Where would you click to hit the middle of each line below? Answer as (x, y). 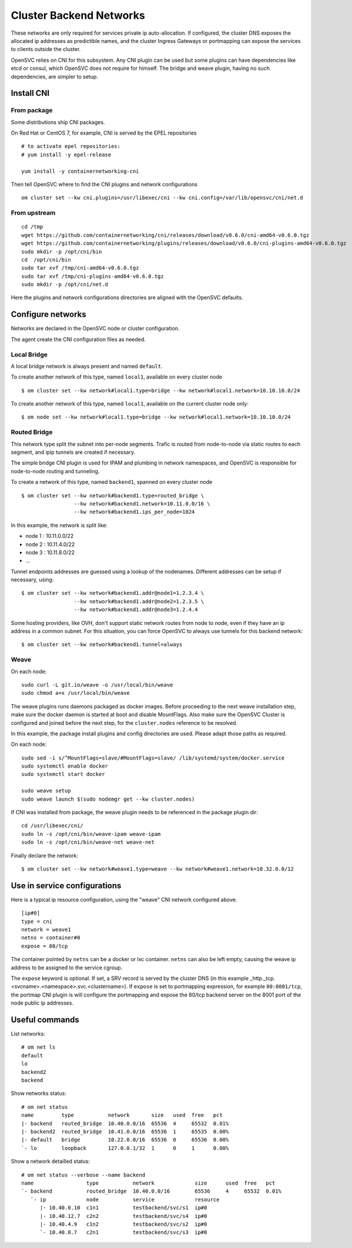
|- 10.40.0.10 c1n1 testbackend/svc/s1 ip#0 (123, 1208)
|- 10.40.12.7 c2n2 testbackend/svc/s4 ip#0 (123, 1216)
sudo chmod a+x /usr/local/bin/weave (76, 693)
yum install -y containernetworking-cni (80, 171)
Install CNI (30, 93)
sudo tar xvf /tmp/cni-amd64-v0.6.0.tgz (80, 268)
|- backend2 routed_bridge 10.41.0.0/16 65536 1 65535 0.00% (125, 1132)
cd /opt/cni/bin (46, 260)
